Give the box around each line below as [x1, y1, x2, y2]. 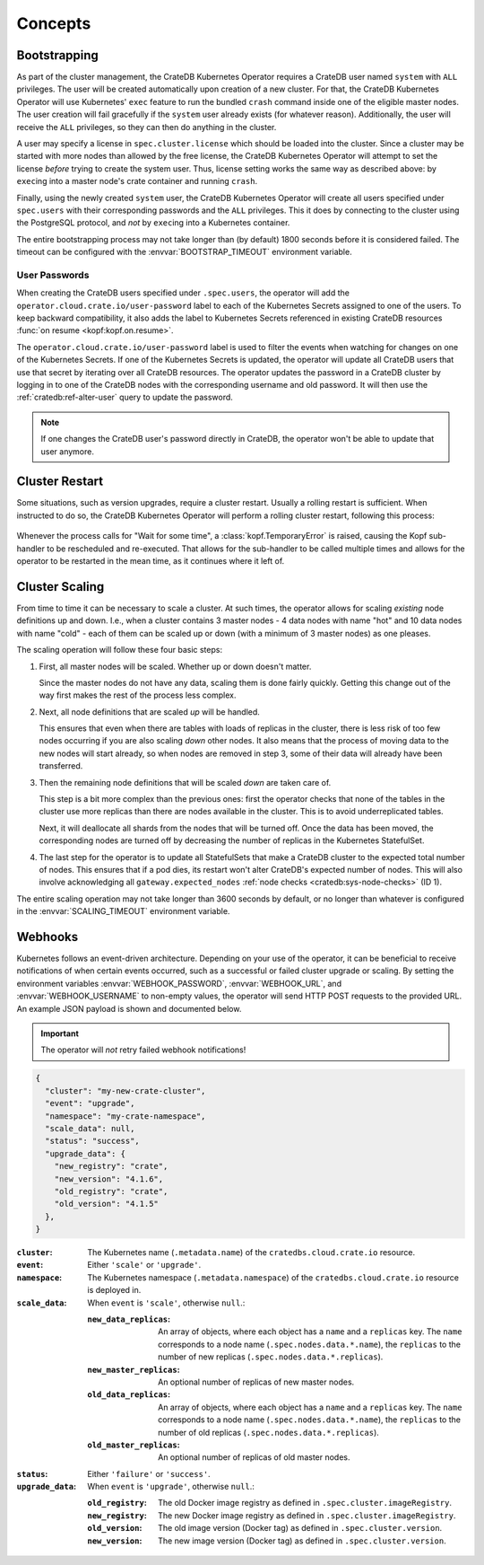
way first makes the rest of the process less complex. [39, 690, 237, 700]
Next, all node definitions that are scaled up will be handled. [39, 706, 260, 717]
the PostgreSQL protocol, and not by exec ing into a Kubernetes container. [16, 217, 290, 228]
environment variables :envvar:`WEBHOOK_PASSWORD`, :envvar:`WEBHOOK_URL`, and [16, 978, 342, 989]
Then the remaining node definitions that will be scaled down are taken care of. [39, 777, 332, 787]
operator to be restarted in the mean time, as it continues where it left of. [16, 556, 285, 567]
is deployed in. [87, 1285, 142, 1296]
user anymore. [40, 445, 94, 457]
